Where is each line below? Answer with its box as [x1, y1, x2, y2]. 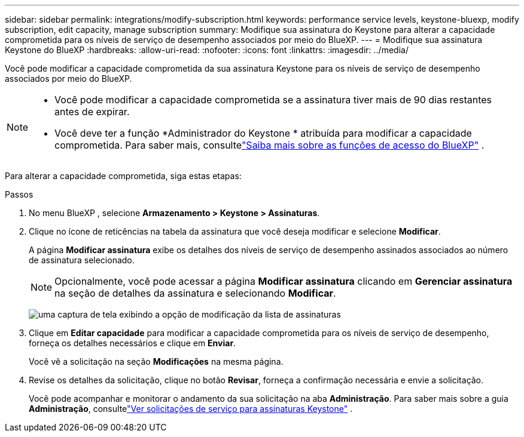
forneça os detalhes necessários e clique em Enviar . [29, 338, 236, 348]
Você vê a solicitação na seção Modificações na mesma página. [29, 356, 284, 367]
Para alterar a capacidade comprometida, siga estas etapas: [5, 171, 242, 181]
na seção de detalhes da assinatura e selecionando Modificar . [54, 287, 336, 299]
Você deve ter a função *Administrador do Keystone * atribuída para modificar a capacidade [54, 127, 472, 139]
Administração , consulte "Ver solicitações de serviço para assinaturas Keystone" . [29, 404, 353, 414]
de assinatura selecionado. [29, 255, 135, 265]
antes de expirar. [54, 106, 130, 118]
